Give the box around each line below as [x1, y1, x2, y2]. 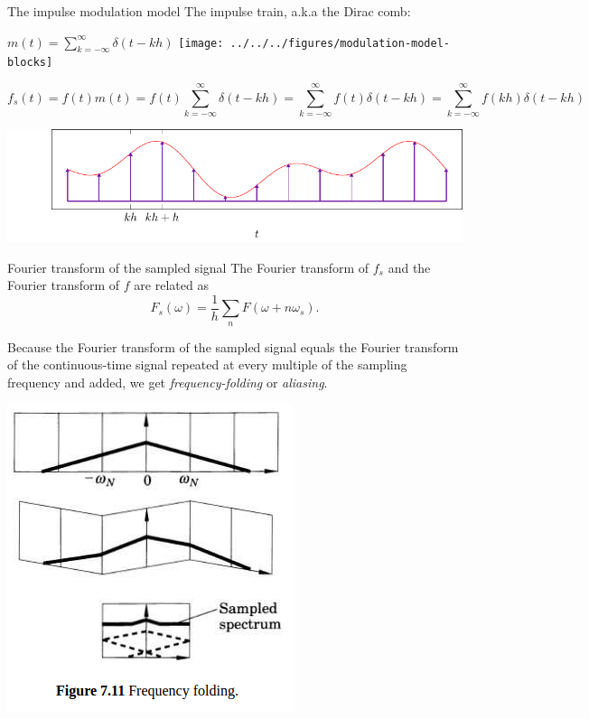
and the [388, 257, 431, 276]
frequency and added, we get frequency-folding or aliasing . [7, 373, 328, 392]
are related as [134, 275, 209, 294]
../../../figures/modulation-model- [229, 36, 450, 50]
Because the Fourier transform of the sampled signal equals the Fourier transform [7, 337, 459, 356]
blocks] [7, 56, 53, 70]
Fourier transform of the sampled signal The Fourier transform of [7, 257, 369, 276]
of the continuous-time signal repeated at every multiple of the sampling [7, 355, 407, 374]
